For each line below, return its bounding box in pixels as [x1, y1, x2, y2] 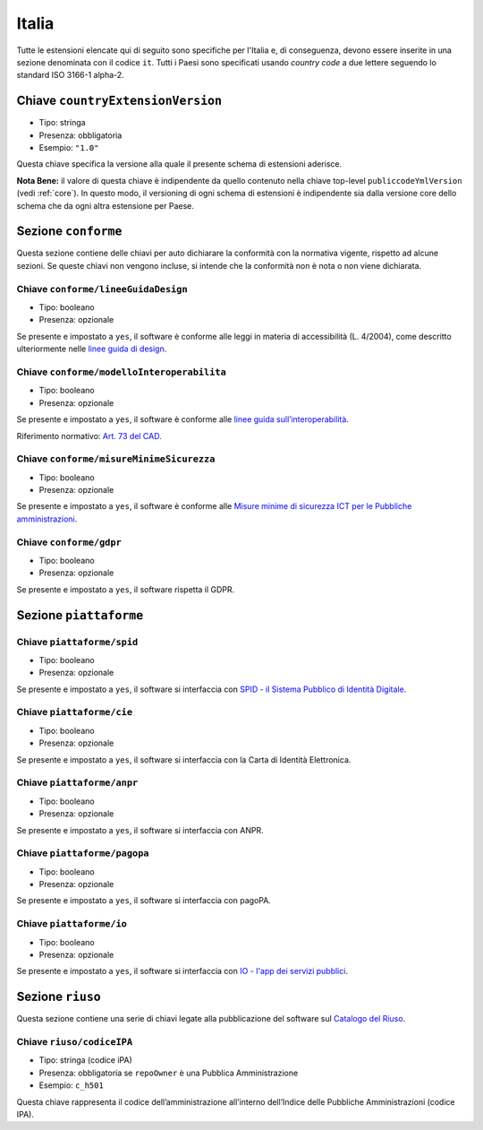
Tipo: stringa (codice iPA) [38, 1055, 133, 1065]
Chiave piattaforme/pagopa [16, 847, 149, 859]
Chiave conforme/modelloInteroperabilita [16, 366, 227, 378]
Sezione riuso [16, 989, 102, 1005]
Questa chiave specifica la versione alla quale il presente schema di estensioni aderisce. [16, 159, 343, 169]
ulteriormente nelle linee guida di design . [16, 343, 167, 354]
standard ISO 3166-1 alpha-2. [16, 70, 124, 81]
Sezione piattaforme [16, 608, 144, 623]
